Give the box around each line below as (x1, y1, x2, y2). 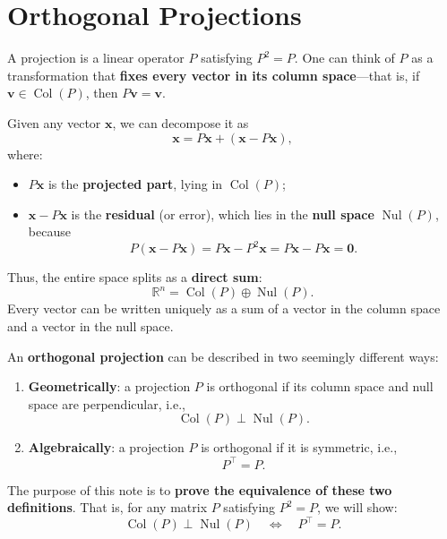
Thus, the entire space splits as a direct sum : (7, 268, 262, 287)
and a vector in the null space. (7, 317, 174, 336)
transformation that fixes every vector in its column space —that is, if (7, 65, 420, 84)
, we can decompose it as (112, 113, 249, 132)
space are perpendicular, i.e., (28, 394, 186, 413)
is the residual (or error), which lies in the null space (71, 204, 374, 223)
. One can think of (294, 48, 395, 67)
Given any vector (7, 113, 101, 132)
